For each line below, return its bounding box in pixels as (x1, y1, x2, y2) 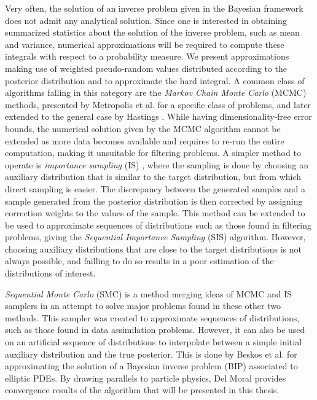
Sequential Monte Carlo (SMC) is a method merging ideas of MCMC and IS (5, 287, 292, 300)
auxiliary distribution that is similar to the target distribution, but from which (5, 170, 302, 183)
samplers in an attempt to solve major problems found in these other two (5, 299, 281, 312)
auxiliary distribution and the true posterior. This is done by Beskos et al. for (5, 347, 297, 360)
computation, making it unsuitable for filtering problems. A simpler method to (5, 146, 301, 159)
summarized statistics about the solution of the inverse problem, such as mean (5, 26, 300, 39)
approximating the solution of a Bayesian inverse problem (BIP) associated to (5, 359, 298, 372)
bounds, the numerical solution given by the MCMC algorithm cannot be (5, 122, 281, 135)
